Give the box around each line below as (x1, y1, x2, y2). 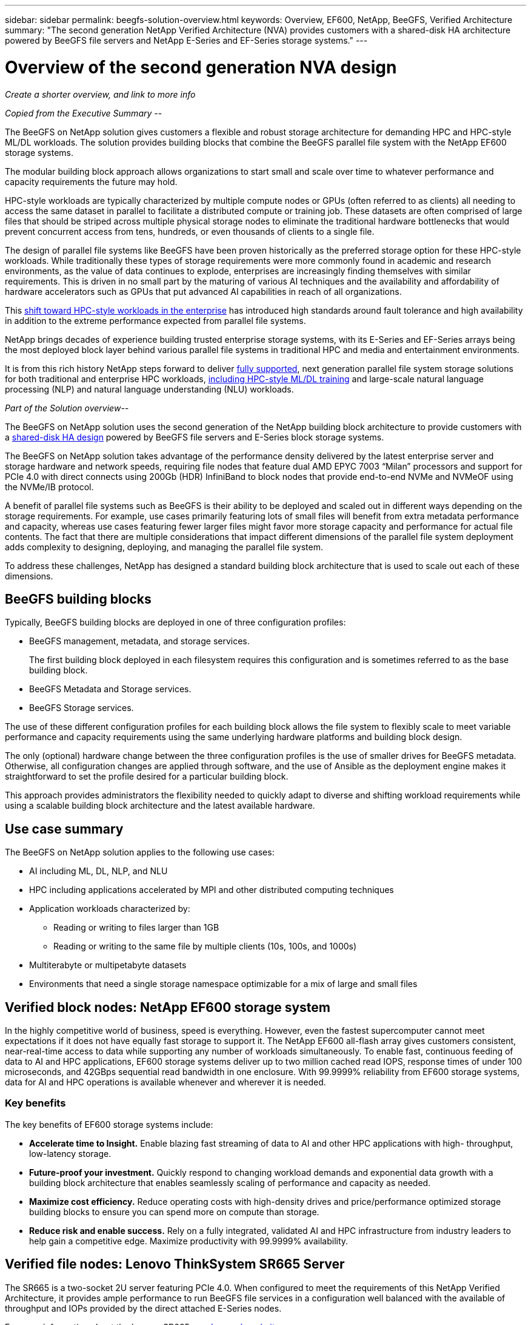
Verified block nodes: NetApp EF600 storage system (5, 999, 330, 1015)
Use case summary (5, 821, 124, 837)
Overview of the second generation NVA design (5, 56, 397, 78)
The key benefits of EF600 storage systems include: (5, 1119, 213, 1130)
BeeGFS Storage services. (29, 703, 134, 713)
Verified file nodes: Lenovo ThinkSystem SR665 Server (5, 1256, 345, 1272)
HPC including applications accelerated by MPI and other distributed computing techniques (29, 885, 394, 895)
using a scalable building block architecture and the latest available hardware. (5, 800, 315, 811)
